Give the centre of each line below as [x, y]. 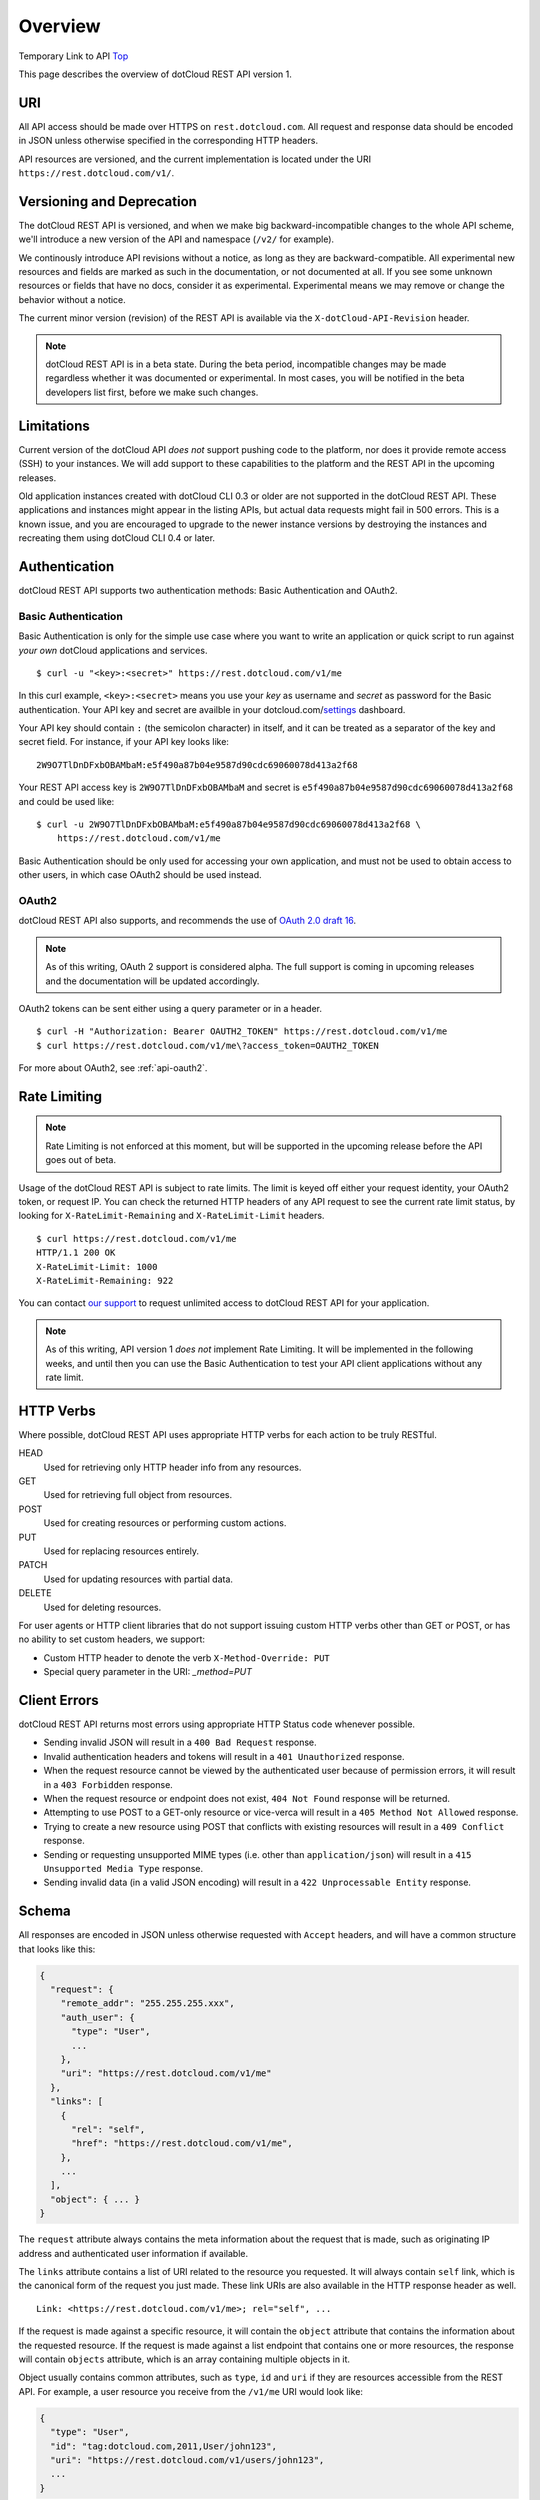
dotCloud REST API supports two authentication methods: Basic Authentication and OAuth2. [208, 590]
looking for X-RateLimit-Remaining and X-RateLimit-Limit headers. [171, 1216]
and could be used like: [66, 801]
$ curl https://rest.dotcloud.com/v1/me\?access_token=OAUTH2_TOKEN [207, 1045]
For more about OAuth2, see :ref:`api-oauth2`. [113, 1068]
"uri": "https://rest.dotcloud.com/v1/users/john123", [187, 2459]
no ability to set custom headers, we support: [111, 1639]
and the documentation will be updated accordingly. [152, 981]
